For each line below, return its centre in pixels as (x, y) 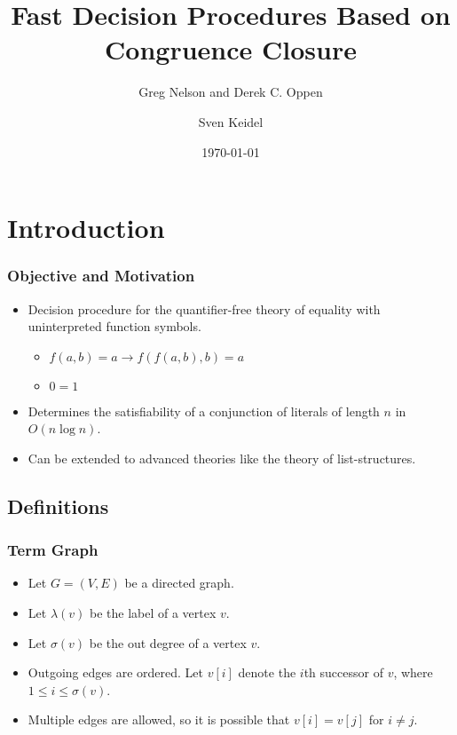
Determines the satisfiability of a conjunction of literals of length (204, 411)
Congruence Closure (231, 49)
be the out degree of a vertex (168, 642)
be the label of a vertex (153, 613)
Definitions (58, 506)
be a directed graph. (179, 583)
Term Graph (53, 550)
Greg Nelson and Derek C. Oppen (231, 92)
